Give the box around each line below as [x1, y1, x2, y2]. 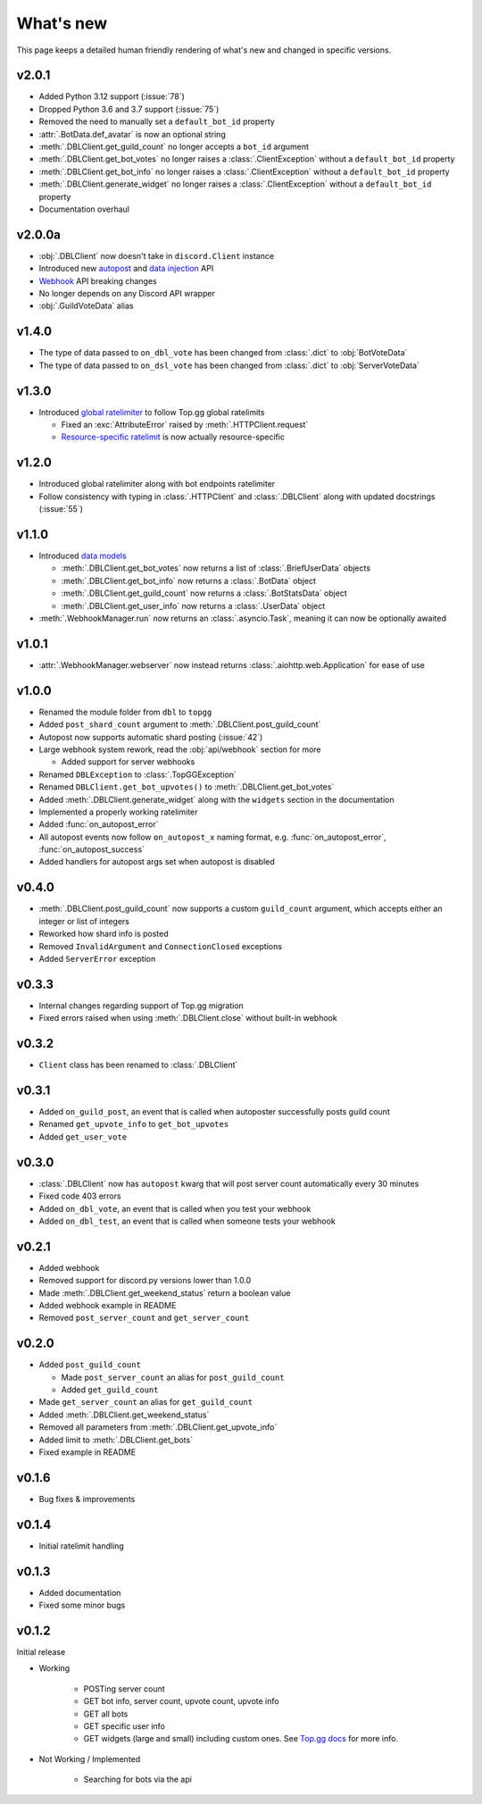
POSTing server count [83, 1683, 165, 1694]
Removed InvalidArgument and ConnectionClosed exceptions [38, 940, 283, 951]
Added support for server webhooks [61, 756, 195, 767]
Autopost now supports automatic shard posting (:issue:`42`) [38, 731, 263, 742]
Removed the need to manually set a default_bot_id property [38, 116, 276, 127]
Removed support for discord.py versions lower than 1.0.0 [38, 1275, 252, 1286]
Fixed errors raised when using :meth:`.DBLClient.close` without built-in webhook [38, 1013, 338, 1023]
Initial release [16, 1647, 66, 1658]
